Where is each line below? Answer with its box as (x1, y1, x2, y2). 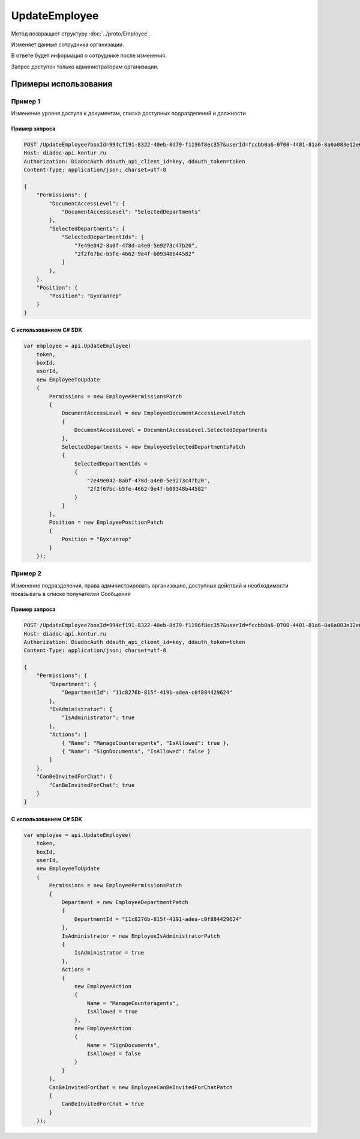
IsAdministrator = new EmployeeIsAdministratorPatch (61, 932, 220, 940)
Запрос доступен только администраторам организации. (11, 63, 159, 70)
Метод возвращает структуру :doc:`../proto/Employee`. (11, 30, 151, 37)
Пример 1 (11, 97, 40, 105)
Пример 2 (11, 569, 42, 578)
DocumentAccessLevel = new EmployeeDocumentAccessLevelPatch (61, 410, 245, 417)
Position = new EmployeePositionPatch (49, 519, 163, 526)
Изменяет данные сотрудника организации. (11, 41, 124, 48)
